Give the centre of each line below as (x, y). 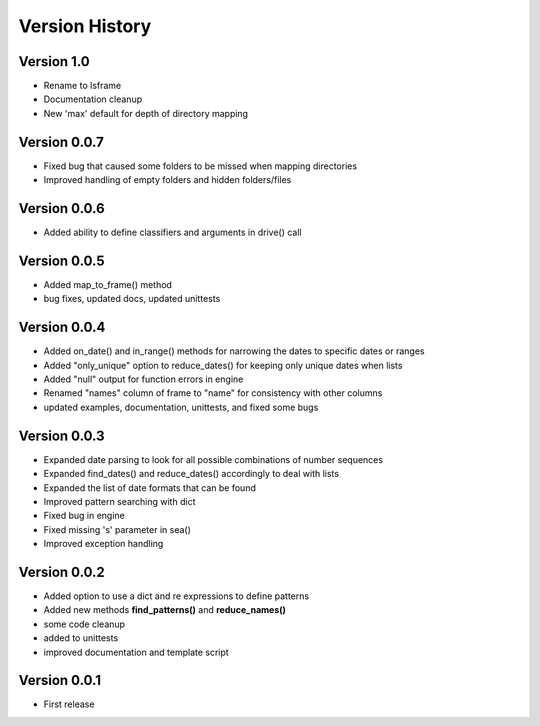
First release (69, 704)
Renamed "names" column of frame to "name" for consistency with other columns (213, 393)
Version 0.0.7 (61, 141)
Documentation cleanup (93, 99)
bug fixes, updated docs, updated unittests (132, 299)
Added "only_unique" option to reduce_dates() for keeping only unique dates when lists (223, 365)
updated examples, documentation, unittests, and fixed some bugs (181, 407)
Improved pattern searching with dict (119, 501)
